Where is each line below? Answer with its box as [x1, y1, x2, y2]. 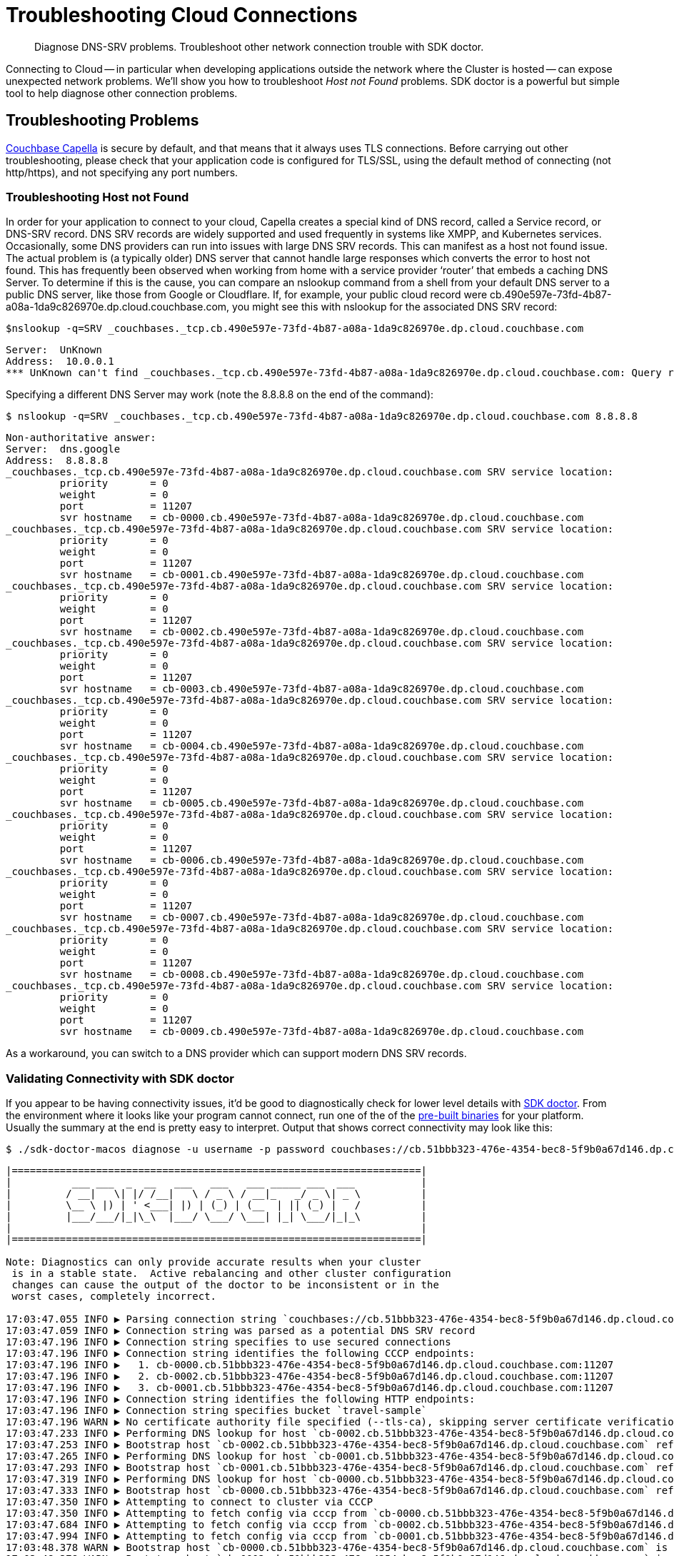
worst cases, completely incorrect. [11, 1290, 217, 1303]
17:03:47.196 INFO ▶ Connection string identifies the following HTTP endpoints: [6, 1393, 476, 1405]
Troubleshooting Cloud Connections [6, 3, 358, 27]
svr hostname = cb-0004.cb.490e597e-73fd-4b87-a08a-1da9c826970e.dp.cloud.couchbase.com [59, 740, 584, 752]
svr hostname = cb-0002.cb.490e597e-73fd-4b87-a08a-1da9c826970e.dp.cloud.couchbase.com [59, 626, 584, 638]
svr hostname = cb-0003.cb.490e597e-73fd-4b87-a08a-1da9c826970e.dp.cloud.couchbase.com [59, 683, 584, 695]
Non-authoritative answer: [6, 432, 156, 444]
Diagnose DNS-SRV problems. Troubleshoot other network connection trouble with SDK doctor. [34, 40, 484, 53]
